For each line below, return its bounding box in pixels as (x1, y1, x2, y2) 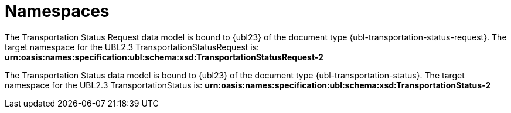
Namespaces (5, 1, 110, 21)
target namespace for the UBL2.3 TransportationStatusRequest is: (5, 42, 260, 52)
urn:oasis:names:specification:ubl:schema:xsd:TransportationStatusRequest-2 (5, 52, 323, 62)
